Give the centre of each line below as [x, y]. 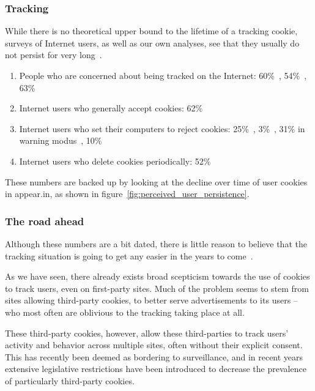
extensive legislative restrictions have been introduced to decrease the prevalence [156, 369]
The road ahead [45, 221]
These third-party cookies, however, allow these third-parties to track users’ [147, 333]
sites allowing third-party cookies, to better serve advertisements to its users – [151, 300]
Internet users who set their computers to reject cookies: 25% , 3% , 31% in [162, 128]
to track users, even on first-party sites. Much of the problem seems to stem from [157, 288]
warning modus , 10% [61, 140]
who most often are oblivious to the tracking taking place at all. [125, 312]
